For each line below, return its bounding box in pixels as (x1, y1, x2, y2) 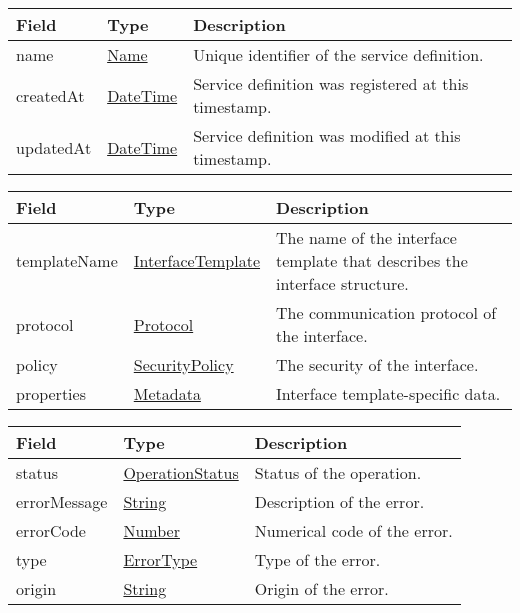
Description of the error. (254, 490, 425, 513)
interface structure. (276, 272, 409, 295)
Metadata (133, 382, 201, 405)
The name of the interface (276, 226, 457, 249)
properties (16, 382, 86, 405)
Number (123, 519, 180, 542)
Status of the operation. (254, 461, 422, 484)
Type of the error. (254, 548, 381, 571)
